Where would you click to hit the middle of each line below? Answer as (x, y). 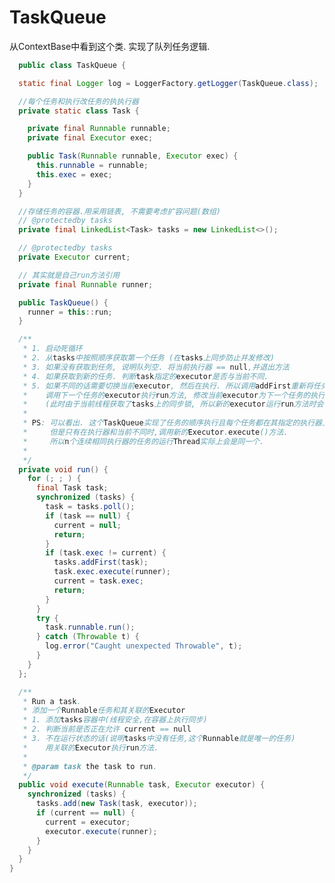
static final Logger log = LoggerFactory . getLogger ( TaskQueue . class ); (168, 83)
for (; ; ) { (54, 479)
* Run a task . (52, 701)
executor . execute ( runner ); (101, 831)
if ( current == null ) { (85, 813)
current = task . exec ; (98, 581)
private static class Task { (79, 111)
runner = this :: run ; (70, 312)
